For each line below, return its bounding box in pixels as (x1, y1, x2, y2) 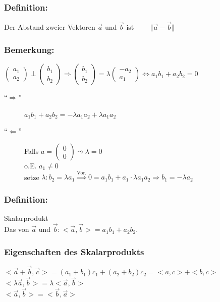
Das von (4, 224, 29, 234)
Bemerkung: (4, 43, 54, 55)
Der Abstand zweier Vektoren (4, 22, 95, 32)
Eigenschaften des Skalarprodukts (4, 245, 144, 258)
